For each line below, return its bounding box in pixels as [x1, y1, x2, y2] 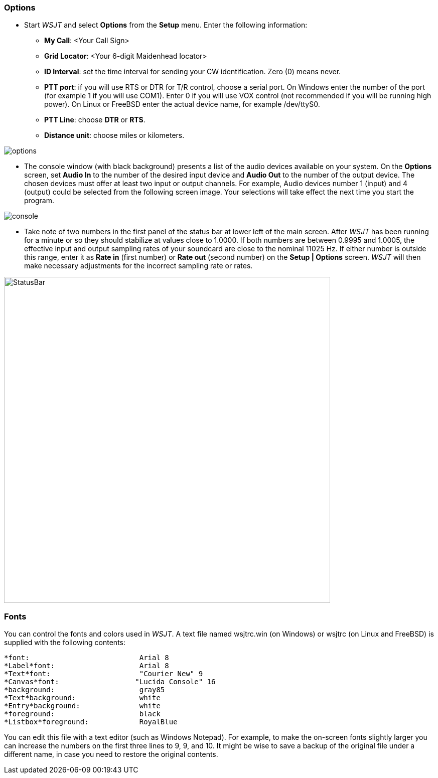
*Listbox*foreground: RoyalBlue [4, 718, 178, 726]
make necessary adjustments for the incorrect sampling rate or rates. [24, 261, 253, 270]
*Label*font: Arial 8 [4, 662, 169, 670]
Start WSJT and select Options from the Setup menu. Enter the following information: [24, 21, 308, 30]
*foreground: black [4, 710, 161, 718]
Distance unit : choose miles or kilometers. [44, 131, 185, 140]
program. [24, 196, 55, 205]
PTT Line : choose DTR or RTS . [44, 115, 145, 124]
